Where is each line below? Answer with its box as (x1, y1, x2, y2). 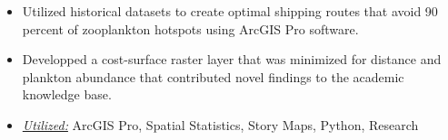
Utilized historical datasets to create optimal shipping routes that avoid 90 (22, 2, 438, 20)
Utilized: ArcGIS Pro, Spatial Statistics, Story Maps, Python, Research (22, 115, 419, 134)
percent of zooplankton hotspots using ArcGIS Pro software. (22, 19, 359, 38)
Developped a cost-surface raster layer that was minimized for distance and (22, 50, 442, 69)
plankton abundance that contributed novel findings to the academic (22, 67, 404, 86)
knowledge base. (22, 85, 112, 104)
